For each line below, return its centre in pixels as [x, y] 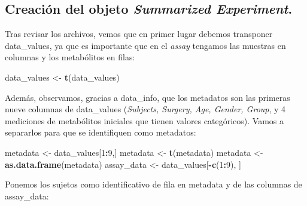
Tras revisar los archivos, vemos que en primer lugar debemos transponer [139, 34]
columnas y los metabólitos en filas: [70, 57]
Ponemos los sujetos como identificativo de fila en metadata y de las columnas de [153, 184]
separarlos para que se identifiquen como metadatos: [101, 132]
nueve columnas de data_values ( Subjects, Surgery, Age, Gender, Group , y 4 [145, 109]
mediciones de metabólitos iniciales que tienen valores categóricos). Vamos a [144, 120]
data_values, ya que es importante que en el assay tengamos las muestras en [145, 45]
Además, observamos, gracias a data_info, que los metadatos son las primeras [148, 97]
